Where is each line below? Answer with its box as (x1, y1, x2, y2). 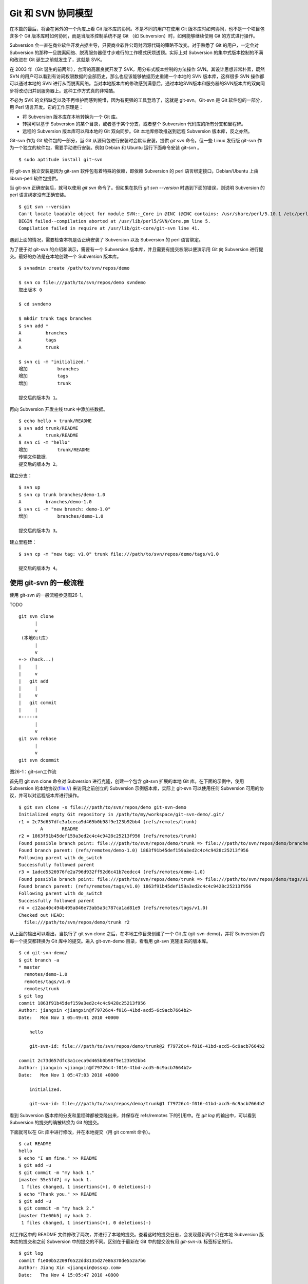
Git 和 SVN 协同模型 (9, 8, 93, 19)
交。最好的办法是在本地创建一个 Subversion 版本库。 (9, 253, 122, 259)
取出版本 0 (18, 287, 42, 293)
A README (40, 826, 79, 832)
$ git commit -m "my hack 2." (18, 1205, 95, 1212)
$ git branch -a (18, 957, 60, 963)
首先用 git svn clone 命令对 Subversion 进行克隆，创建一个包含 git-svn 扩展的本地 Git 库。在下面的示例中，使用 (9, 778, 244, 784)
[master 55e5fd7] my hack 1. (18, 1177, 92, 1182)
